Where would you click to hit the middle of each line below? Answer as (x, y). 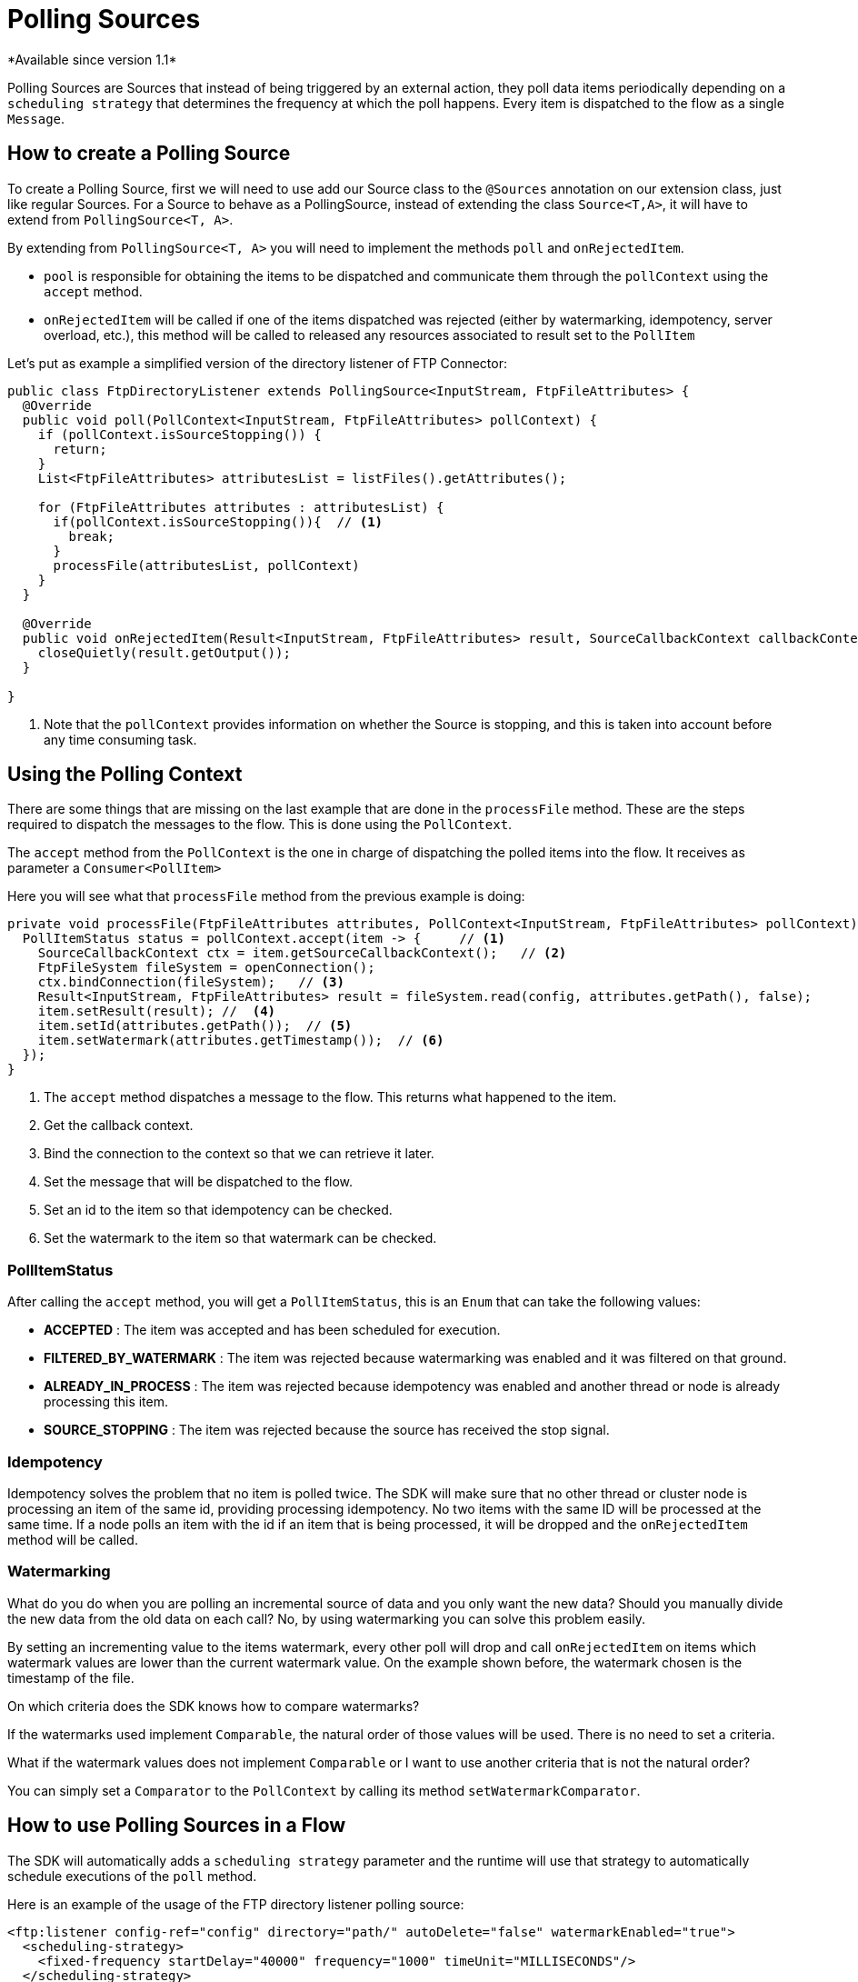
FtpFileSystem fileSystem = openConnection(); (206, 968)
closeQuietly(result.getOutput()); (164, 652)
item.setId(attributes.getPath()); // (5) (195, 1026)
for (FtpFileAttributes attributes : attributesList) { (241, 507)
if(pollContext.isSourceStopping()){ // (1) (218, 521)
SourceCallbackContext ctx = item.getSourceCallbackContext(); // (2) (302, 953)
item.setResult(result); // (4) (157, 1011)
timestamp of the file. (71, 1677)
